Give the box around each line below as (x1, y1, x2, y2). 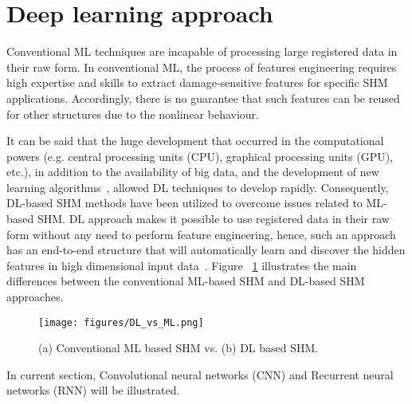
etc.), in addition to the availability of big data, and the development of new (6, 163, 379, 180)
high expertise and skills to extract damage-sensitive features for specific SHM (6, 74, 388, 91)
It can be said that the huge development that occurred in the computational (6, 132, 384, 149)
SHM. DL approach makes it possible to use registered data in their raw (37, 210, 390, 227)
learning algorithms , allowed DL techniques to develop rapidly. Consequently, (6, 178, 389, 195)
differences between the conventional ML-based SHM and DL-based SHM (6, 273, 365, 289)
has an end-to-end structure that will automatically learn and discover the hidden (6, 241, 406, 258)
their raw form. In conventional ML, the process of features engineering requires (6, 58, 397, 75)
